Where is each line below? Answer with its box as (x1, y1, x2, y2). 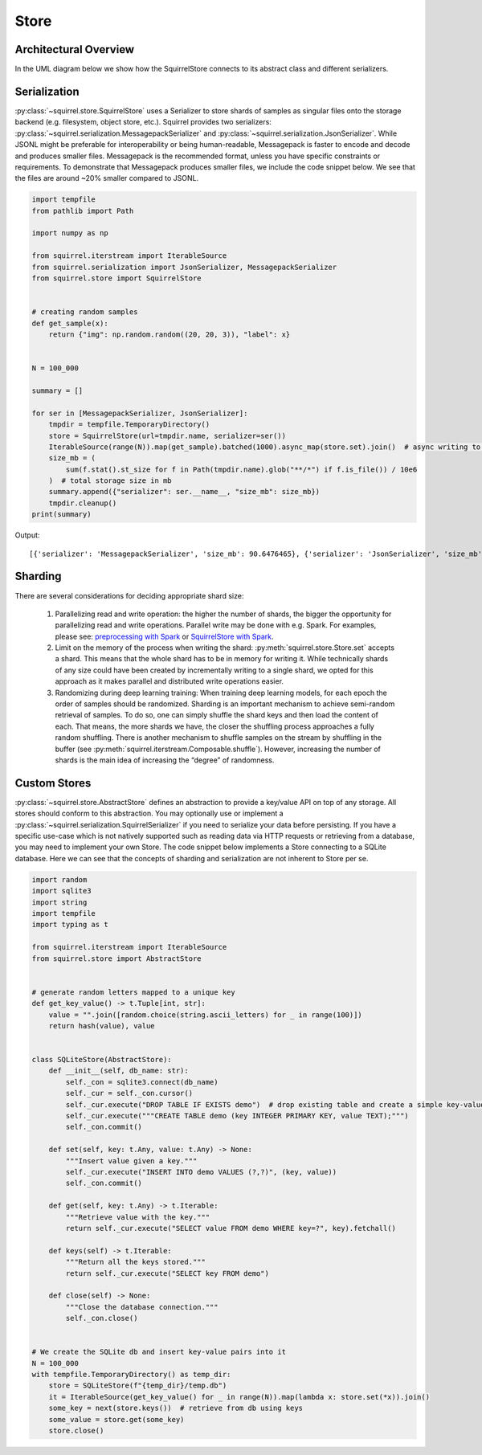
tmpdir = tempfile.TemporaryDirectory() (48, 420, 210, 429)
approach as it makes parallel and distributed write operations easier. (55, 676, 284, 686)
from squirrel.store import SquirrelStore (31, 274, 202, 283)
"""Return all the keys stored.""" (65, 1257, 206, 1267)
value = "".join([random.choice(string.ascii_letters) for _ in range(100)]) (48, 1010, 363, 1020)
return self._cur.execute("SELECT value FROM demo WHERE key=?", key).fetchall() (65, 1224, 397, 1232)
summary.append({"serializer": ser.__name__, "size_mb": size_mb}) (48, 487, 321, 497)
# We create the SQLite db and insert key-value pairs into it (31, 1347, 287, 1357)
